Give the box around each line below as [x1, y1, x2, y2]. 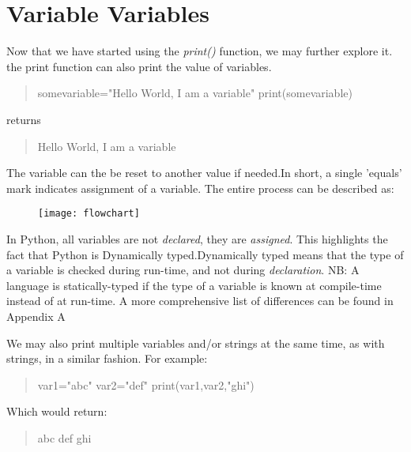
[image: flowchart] [38, 208, 140, 220]
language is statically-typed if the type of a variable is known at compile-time [6, 277, 382, 293]
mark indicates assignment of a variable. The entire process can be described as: [6, 179, 394, 196]
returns [6, 111, 41, 127]
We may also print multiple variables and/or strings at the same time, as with [6, 334, 385, 351]
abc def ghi [37, 429, 92, 446]
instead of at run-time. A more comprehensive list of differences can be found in [6, 292, 394, 309]
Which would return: [6, 403, 107, 420]
